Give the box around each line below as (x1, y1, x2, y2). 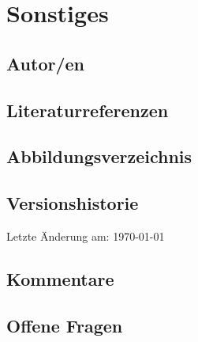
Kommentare (6, 266, 114, 291)
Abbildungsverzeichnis (6, 144, 192, 169)
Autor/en (6, 51, 84, 75)
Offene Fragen (6, 313, 123, 337)
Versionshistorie (6, 191, 139, 215)
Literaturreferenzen (6, 97, 169, 122)
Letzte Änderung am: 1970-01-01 (6, 227, 165, 244)
